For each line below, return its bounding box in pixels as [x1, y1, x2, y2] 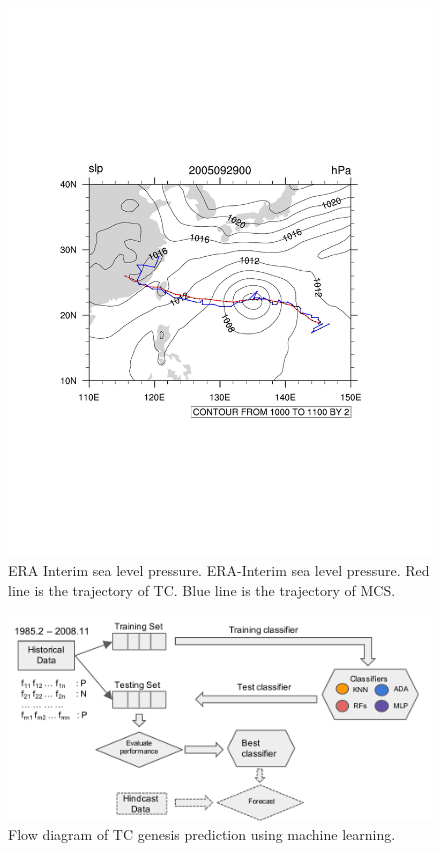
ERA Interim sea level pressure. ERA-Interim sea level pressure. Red [8, 560, 430, 581]
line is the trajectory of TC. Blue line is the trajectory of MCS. [8, 580, 396, 601]
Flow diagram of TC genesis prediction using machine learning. [8, 824, 396, 845]
